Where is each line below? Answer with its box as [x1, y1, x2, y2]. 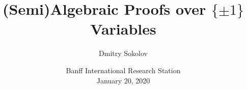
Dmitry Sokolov [99, 48, 148, 58]
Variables [90, 18, 156, 39]
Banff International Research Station [66, 65, 181, 75]
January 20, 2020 [96, 75, 150, 85]
